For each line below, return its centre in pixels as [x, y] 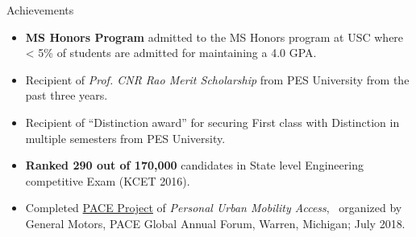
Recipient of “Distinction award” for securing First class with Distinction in [212, 122]
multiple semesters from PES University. [125, 138]
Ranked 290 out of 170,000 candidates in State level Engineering [194, 165]
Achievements [40, 10]
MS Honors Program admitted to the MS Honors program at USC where [214, 37]
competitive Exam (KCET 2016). [108, 180]
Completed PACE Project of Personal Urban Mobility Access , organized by [214, 208]
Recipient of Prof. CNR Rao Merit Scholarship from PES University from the [217, 79]
